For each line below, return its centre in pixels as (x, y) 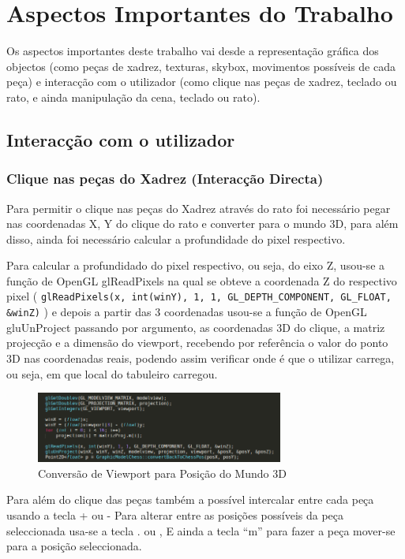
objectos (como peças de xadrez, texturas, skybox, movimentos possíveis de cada (201, 66)
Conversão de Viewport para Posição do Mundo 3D (162, 473)
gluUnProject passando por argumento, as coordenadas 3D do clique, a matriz (196, 327)
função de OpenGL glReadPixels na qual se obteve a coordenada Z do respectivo (202, 280)
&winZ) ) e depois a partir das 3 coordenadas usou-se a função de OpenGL (187, 312)
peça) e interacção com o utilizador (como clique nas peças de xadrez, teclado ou (202, 82)
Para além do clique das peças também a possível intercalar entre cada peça (190, 499)
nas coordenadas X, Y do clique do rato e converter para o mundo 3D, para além (202, 224)
